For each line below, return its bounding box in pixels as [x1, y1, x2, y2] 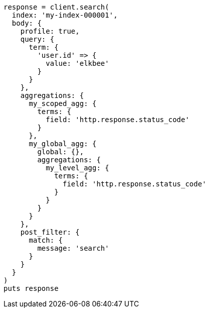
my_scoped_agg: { [29, 99, 97, 108]
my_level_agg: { [46, 164, 109, 172]
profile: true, [20, 27, 80, 35]
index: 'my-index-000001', [12, 11, 118, 19]
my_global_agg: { [29, 140, 97, 148]
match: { [29, 236, 63, 244]
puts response [4, 284, 59, 292]
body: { [12, 19, 42, 27]
